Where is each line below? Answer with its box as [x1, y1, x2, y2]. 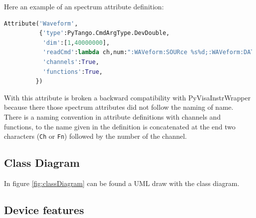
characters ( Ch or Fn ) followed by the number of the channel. [4, 131, 187, 141]
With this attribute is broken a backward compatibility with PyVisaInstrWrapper [4, 92, 251, 102]
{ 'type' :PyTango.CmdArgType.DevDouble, [39, 30, 170, 37]
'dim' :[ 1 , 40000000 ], [42, 39, 110, 46]
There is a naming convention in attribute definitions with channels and [4, 111, 221, 122]
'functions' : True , [42, 68, 103, 75]
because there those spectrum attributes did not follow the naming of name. [4, 102, 233, 112]
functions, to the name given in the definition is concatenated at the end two [4, 121, 236, 131]
